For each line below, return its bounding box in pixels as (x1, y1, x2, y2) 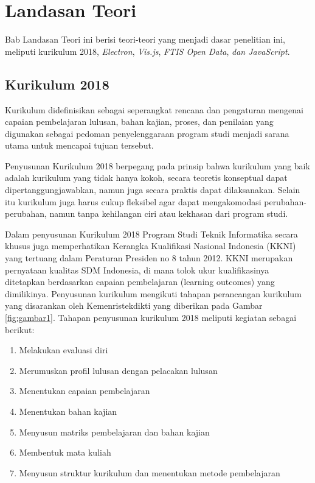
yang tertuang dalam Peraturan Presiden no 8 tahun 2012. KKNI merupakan (5, 252, 293, 264)
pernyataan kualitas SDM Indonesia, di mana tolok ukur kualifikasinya (5, 263, 269, 276)
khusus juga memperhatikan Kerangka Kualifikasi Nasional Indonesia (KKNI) (5, 239, 296, 252)
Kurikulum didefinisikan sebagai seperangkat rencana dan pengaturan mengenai (5, 103, 303, 116)
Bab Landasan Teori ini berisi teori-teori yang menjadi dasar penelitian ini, (5, 33, 285, 46)
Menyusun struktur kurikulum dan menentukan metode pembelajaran (19, 466, 280, 479)
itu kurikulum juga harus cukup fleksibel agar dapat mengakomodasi (5, 195, 261, 208)
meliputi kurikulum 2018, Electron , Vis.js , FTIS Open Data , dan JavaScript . (5, 44, 290, 57)
